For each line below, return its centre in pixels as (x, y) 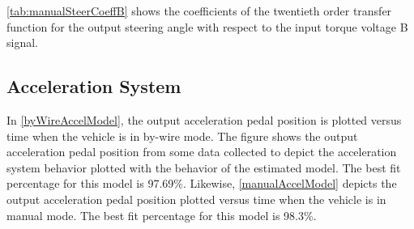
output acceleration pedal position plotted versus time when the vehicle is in (196, 199)
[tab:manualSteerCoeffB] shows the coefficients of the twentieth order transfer (199, 11)
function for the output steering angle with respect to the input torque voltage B (207, 26)
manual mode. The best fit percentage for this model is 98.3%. (162, 215)
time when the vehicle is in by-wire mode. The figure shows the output (182, 136)
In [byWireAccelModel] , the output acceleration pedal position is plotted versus (204, 119)
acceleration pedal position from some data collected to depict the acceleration (202, 152)
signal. (22, 42)
